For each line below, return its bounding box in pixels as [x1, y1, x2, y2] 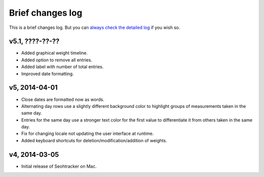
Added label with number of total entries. [21, 64, 104, 70]
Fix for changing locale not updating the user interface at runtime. [21, 130, 154, 137]
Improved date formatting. [21, 71, 74, 76]
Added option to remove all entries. [21, 57, 92, 63]
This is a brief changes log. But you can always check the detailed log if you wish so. [9, 25, 180, 30]
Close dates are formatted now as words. [21, 96, 105, 102]
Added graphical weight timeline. [21, 50, 88, 56]
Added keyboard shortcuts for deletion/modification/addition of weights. [21, 137, 167, 143]
